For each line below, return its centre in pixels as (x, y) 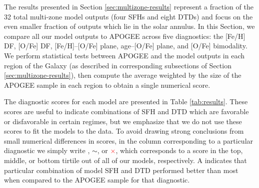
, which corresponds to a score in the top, (179, 150)
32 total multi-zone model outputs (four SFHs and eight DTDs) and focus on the (128, 16)
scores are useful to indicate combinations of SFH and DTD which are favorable (126, 111)
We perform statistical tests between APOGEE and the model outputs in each (124, 55)
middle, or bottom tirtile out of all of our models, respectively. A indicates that (125, 160)
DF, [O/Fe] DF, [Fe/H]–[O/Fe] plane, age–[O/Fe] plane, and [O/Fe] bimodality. (126, 46)
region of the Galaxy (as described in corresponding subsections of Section (118, 65)
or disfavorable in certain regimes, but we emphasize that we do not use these (123, 121)
